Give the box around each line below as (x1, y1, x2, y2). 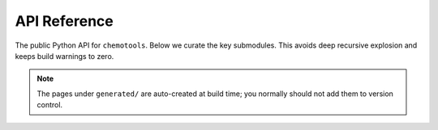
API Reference (15, 12, 114, 30)
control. (36, 100, 63, 110)
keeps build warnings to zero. (15, 51, 114, 61)
